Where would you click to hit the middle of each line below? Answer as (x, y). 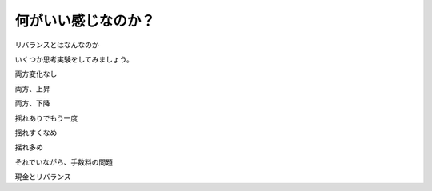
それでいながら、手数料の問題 (64, 162)
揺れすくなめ (36, 133)
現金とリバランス (43, 177)
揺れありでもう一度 (46, 118)
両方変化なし (36, 74)
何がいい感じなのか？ (85, 21)
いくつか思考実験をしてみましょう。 (74, 59)
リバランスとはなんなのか (57, 45)
